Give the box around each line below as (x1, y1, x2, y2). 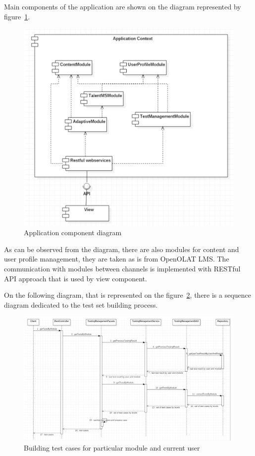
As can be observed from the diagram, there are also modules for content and (4, 244, 239, 254)
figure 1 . (4, 11, 30, 21)
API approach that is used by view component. (4, 273, 147, 283)
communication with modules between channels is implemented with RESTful (4, 263, 241, 274)
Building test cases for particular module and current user (24, 442, 200, 453)
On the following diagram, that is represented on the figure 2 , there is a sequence (4, 290, 252, 300)
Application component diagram (24, 227, 122, 238)
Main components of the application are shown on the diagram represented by (4, 1, 241, 11)
